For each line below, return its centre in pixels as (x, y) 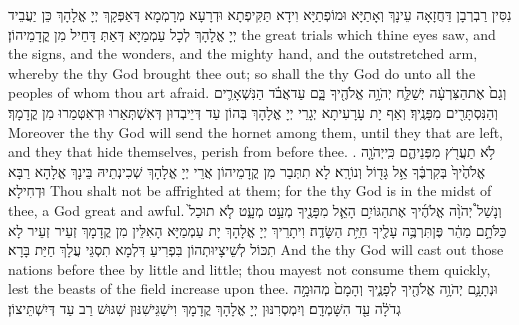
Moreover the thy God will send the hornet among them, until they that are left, (256, 131)
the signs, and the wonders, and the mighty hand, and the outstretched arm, (243, 53)
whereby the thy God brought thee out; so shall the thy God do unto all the (242, 72)
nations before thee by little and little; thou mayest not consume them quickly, (249, 268)
